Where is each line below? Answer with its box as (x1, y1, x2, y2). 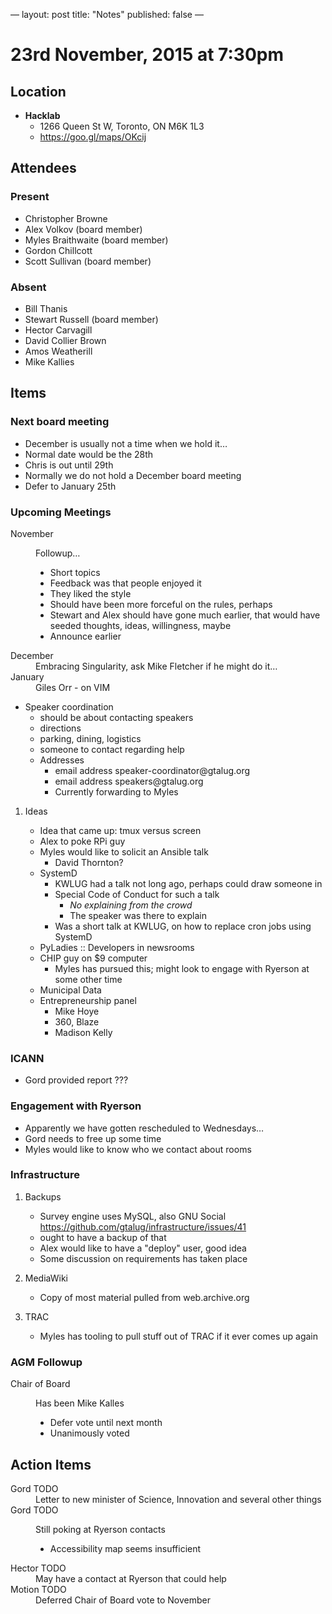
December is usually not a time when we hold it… (24, 437, 228, 449)
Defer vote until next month (49, 1417, 163, 1429)
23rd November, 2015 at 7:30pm (10, 44, 284, 66)
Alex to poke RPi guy (39, 835, 126, 847)
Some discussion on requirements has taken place (39, 1252, 248, 1264)
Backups (24, 1190, 62, 1203)
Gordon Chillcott (24, 244, 93, 256)
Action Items (10, 1456, 92, 1473)
